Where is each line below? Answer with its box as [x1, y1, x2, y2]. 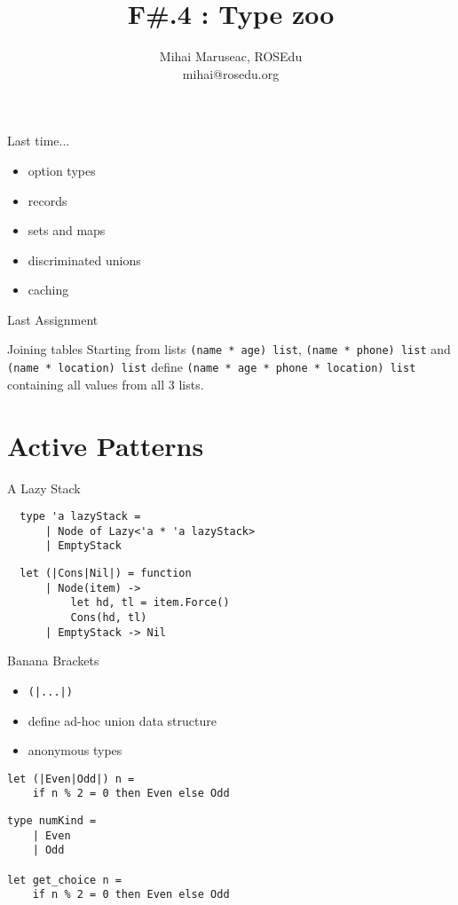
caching [28, 280, 69, 299]
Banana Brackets [7, 651, 99, 670]
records [28, 191, 67, 209]
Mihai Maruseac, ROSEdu [159, 47, 303, 66]
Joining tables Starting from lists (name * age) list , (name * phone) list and [7, 340, 451, 358]
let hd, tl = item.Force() [70, 596, 230, 610]
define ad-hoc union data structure [28, 711, 217, 729]
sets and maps [28, 221, 106, 240]
